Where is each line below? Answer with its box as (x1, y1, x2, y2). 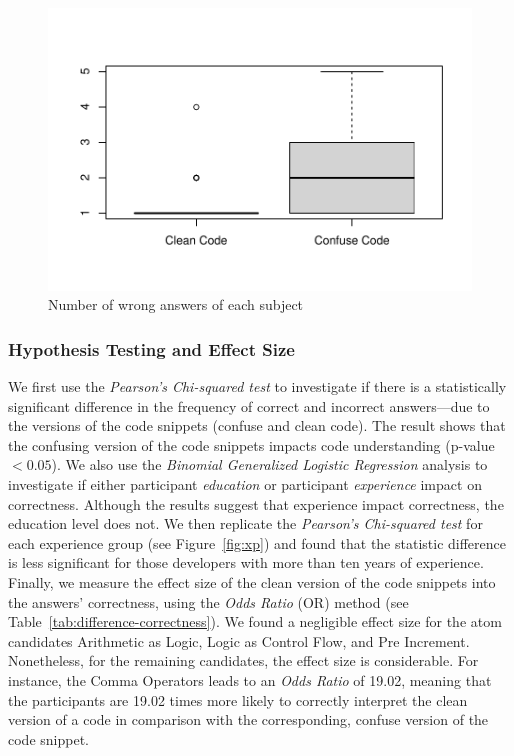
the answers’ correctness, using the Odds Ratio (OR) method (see (8, 591, 409, 612)
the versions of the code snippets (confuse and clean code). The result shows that (8, 415, 506, 436)
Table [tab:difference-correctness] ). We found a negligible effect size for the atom (8, 611, 502, 632)
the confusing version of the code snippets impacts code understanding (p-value (8, 434, 495, 455)
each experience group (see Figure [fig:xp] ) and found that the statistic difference (8, 532, 506, 553)
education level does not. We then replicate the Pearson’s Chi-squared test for (8, 513, 483, 534)
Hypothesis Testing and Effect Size (8, 336, 295, 361)
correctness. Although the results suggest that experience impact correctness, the (8, 493, 504, 514)
